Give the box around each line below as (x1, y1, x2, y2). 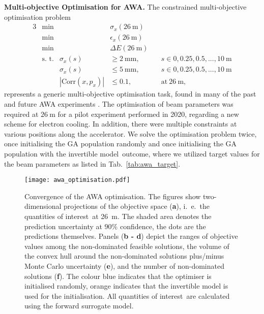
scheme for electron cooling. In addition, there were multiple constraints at (4, 118, 237, 129)
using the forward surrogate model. (24, 300, 134, 311)
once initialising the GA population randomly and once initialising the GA (4, 138, 237, 149)
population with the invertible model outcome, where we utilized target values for (4, 148, 260, 159)
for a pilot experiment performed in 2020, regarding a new (57, 108, 239, 119)
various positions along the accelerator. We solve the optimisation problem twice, (4, 128, 257, 139)
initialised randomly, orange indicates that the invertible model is (24, 280, 228, 291)
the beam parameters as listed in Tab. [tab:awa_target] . (4, 158, 181, 169)
